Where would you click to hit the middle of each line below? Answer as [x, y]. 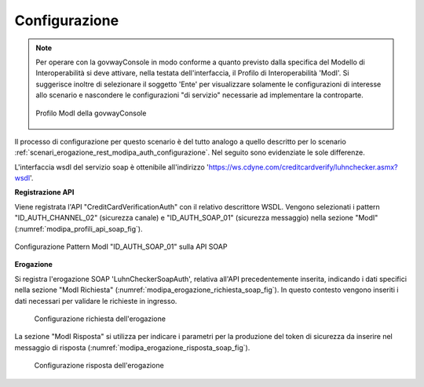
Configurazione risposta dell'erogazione [99, 366]
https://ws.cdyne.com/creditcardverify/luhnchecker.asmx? [303, 167]
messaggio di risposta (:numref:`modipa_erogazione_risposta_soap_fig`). [132, 347]
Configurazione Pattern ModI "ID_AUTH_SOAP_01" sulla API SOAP [121, 246]
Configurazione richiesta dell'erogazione [100, 319]
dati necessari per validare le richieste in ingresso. [96, 301]
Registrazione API [44, 192]
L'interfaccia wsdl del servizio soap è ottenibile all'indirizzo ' [112, 167]
